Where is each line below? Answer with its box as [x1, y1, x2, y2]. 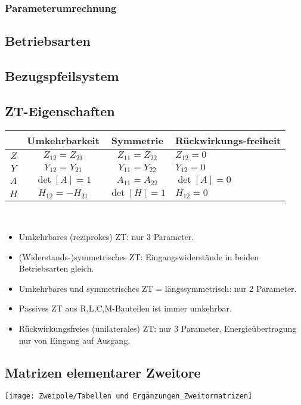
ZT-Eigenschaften [5, 101, 115, 120]
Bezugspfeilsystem [5, 67, 119, 85]
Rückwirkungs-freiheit [175, 133, 281, 147]
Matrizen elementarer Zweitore [5, 363, 201, 381]
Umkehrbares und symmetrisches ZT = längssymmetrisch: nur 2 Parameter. [18, 282, 297, 294]
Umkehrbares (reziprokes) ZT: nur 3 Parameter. [18, 230, 194, 243]
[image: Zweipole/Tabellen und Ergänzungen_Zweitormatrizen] [5, 392, 253, 401]
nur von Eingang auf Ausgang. [18, 334, 131, 346]
